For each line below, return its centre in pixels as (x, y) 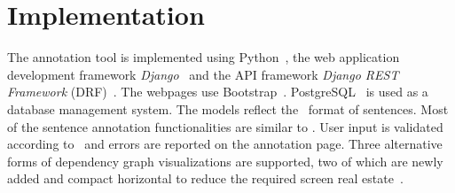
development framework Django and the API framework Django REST (203, 74)
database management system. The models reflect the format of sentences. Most (228, 108)
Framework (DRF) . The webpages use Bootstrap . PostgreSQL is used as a (218, 92)
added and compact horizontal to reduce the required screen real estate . (205, 178)
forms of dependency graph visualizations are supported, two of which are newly (225, 161)
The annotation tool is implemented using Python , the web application (204, 57)
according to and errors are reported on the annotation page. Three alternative (225, 144)
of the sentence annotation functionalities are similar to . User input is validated (225, 126)
